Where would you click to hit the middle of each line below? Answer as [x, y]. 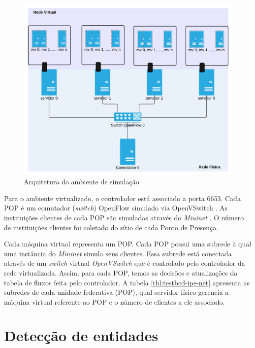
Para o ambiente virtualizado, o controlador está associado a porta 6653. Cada [122, 198]
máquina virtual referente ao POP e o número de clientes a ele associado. [114, 301]
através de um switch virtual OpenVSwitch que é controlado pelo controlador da [125, 263]
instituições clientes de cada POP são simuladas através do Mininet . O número [124, 217]
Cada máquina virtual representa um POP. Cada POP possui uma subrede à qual [128, 244]
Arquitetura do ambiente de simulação [81, 182]
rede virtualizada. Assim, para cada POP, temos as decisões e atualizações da [121, 272]
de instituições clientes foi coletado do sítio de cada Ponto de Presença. [111, 227]
